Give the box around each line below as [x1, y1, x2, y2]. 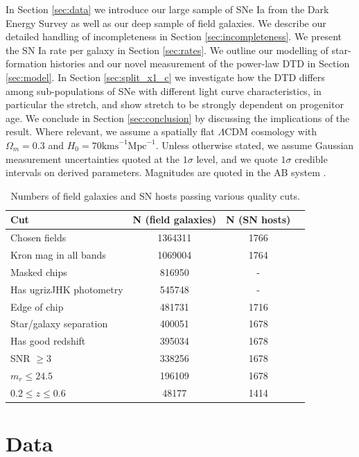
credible [295, 151, 328, 166]
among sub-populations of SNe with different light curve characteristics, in [6, 83, 322, 98]
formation [6, 56, 47, 71]
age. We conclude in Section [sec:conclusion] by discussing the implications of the [6, 110, 350, 125]
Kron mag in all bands [10, 248, 106, 261]
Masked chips [10, 264, 67, 279]
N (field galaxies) [132, 212, 216, 227]
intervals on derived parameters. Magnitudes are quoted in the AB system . [6, 165, 326, 180]
